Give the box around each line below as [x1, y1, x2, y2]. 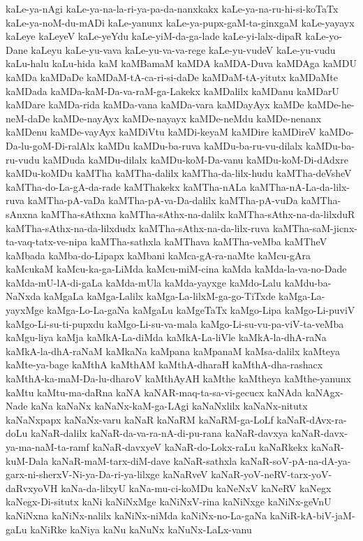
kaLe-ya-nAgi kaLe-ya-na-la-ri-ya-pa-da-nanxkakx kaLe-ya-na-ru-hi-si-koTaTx [6, 1, 339, 15]
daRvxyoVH [6, 480, 58, 495]
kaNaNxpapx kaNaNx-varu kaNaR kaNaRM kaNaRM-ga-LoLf [6, 412, 274, 426]
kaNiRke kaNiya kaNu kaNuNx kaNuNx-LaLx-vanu [30, 521, 252, 536]
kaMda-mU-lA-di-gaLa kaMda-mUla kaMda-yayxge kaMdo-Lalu [6, 275, 281, 289]
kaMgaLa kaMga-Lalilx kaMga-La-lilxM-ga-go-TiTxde [43, 289, 276, 303]
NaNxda [6, 289, 41, 303]
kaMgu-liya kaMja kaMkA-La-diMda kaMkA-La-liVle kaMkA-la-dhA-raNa [6, 330, 327, 345]
